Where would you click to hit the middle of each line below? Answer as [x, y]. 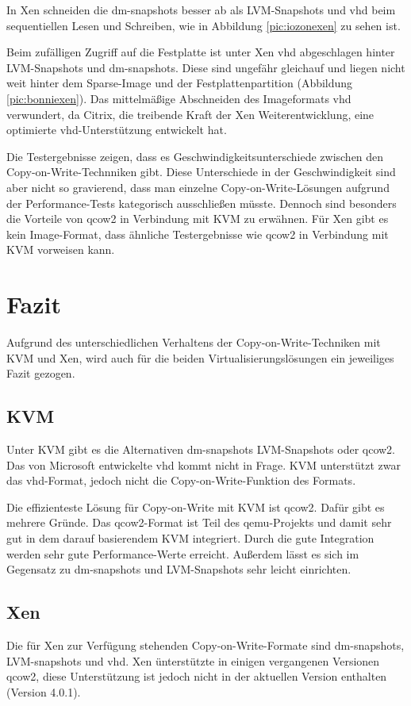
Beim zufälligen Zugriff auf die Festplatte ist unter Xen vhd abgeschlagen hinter [201, 52]
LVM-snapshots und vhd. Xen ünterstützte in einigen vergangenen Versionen [193, 660]
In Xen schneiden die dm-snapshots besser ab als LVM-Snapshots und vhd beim [201, 10]
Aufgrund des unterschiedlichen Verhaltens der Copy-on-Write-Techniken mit [194, 342]
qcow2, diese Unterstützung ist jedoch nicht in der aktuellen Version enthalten [197, 676]
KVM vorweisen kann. [61, 249]
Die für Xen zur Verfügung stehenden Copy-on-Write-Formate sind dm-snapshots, [205, 645]
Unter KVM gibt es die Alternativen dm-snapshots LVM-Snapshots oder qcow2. [201, 449]
